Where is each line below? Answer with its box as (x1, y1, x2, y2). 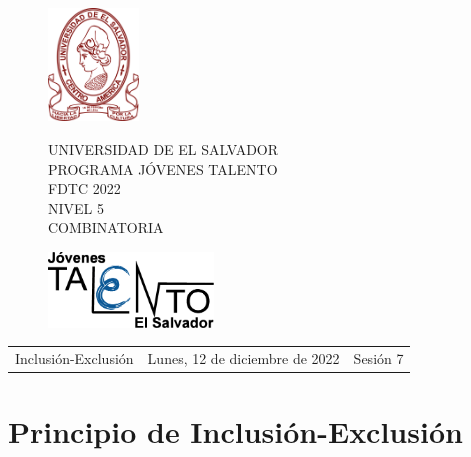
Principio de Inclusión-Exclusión (8, 411, 463, 452)
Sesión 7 (353, 347, 404, 368)
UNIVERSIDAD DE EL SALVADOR (48, 138, 279, 159)
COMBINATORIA (48, 217, 164, 238)
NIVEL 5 (48, 197, 104, 218)
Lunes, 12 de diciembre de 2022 (147, 347, 340, 368)
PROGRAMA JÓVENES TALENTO (48, 158, 278, 179)
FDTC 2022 (48, 178, 121, 199)
